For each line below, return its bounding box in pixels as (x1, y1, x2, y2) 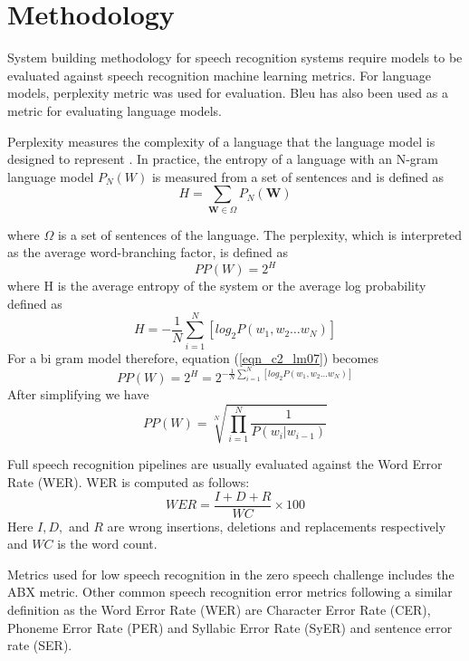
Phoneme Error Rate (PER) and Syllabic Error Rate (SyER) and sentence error (7, 618, 453, 637)
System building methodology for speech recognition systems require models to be (7, 48, 463, 67)
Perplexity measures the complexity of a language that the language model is (7, 131, 435, 150)
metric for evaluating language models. (7, 101, 222, 120)
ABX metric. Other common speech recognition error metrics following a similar (7, 582, 453, 601)
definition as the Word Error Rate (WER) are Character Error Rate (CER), (7, 600, 431, 619)
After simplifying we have (7, 385, 149, 404)
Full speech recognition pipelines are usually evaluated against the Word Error (7, 455, 443, 474)
